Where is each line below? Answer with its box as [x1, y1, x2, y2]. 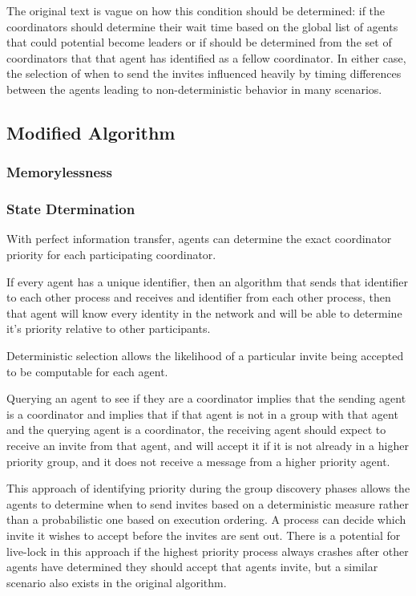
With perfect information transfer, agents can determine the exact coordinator [6, 230, 392, 247]
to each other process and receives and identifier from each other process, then [6, 289, 391, 306]
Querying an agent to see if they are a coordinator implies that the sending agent [6, 390, 406, 407]
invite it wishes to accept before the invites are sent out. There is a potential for [6, 526, 401, 543]
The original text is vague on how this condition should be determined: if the [6, 2, 386, 18]
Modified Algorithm [6, 120, 176, 144]
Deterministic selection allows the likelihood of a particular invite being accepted [6, 347, 404, 363]
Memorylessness [6, 162, 112, 182]
